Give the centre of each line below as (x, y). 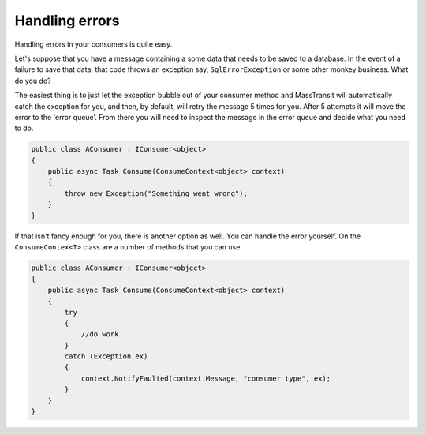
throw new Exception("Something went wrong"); (156, 193)
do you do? (33, 81)
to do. (24, 128)
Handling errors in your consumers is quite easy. (93, 44)
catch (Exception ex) (106, 356)
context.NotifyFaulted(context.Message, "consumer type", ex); (206, 378)
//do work (100, 334)
